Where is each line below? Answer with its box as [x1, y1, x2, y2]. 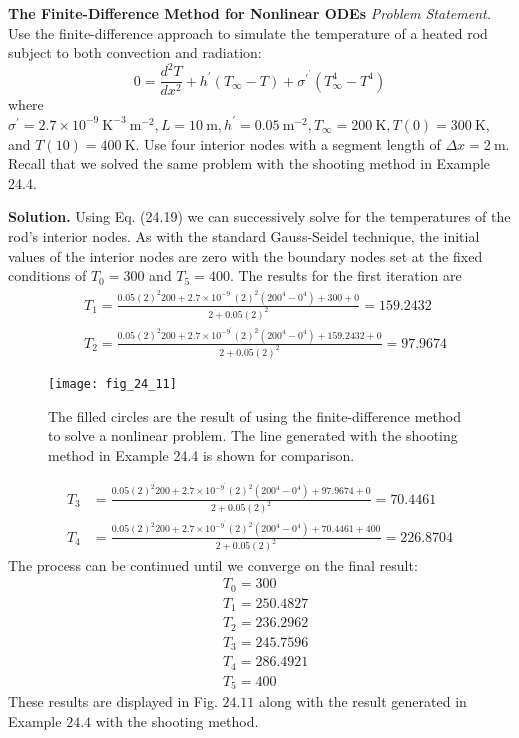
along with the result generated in [259, 691, 467, 711]
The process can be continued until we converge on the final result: [8, 554, 418, 575]
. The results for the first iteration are [229, 265, 462, 286]
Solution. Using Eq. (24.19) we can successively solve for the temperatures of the [8, 206, 511, 227]
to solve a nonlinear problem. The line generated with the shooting [48, 425, 458, 446]
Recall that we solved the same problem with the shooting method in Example [8, 153, 491, 174]
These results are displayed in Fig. [8, 691, 218, 711]
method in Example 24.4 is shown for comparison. [48, 444, 355, 465]
